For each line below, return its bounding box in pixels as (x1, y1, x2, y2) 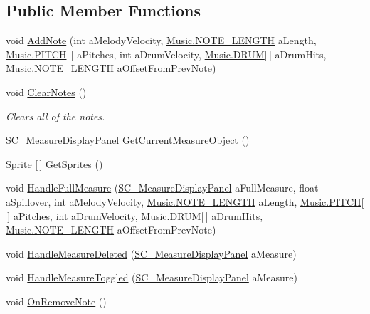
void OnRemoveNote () (6, 293, 107, 308)
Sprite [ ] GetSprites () (6, 156, 103, 171)
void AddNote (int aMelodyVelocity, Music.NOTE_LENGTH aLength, (6, 33, 317, 48)
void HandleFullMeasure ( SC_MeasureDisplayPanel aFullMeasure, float (6, 180, 319, 195)
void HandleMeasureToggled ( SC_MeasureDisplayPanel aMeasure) (6, 270, 297, 285)
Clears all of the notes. (6, 108, 105, 123)
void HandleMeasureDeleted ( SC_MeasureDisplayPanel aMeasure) (6, 246, 297, 261)
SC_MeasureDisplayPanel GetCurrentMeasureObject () (6, 132, 250, 147)
